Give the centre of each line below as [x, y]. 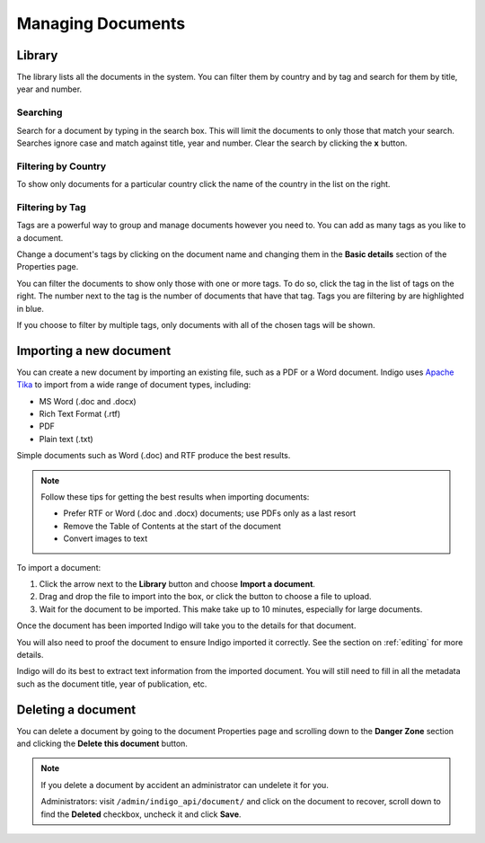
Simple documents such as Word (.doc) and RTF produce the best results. [154, 456]
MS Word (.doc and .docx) [88, 401]
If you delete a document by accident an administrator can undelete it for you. [185, 785]
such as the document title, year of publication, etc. [112, 684]
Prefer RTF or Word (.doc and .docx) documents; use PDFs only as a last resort [210, 513]
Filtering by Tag [52, 207]
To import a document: [59, 567]
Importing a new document [94, 351]
